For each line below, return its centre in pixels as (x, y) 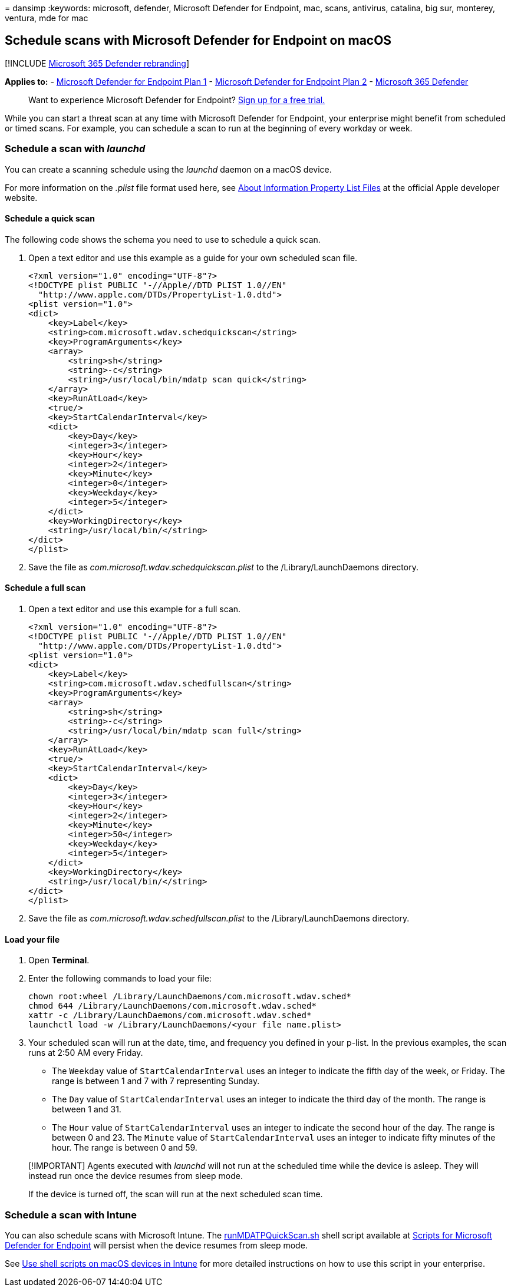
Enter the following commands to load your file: (120, 979)
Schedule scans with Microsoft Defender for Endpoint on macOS (198, 41)
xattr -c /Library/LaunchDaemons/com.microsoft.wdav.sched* (170, 1015)
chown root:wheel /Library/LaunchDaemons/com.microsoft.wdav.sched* (190, 997)
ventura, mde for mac (47, 18)
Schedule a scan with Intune (71, 1215)
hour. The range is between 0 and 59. (125, 1148)
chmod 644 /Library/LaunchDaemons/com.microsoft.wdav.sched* (172, 1006)
